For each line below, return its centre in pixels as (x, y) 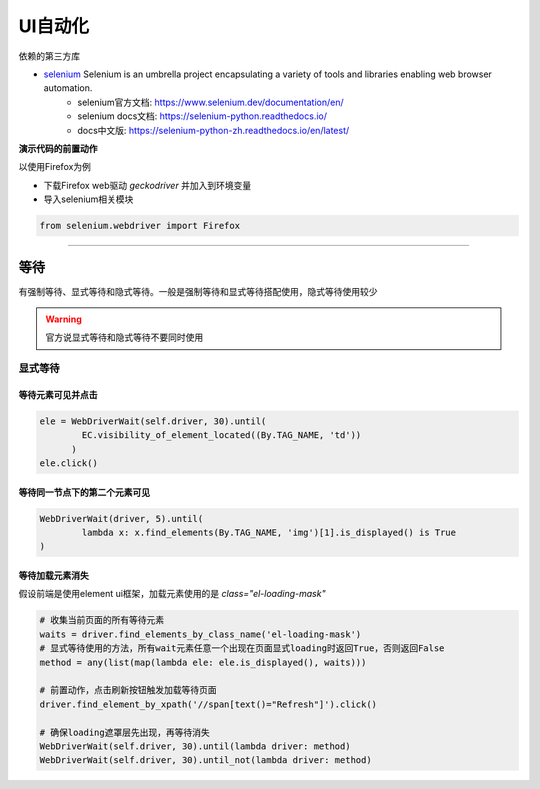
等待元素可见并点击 (58, 394)
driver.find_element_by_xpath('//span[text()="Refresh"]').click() (208, 704)
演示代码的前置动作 (58, 148)
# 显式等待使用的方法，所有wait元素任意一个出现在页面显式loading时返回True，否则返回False (242, 648)
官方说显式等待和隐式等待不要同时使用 (124, 337)
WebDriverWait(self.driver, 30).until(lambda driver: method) (195, 746)
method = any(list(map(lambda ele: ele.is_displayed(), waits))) (203, 662)
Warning (63, 319)
